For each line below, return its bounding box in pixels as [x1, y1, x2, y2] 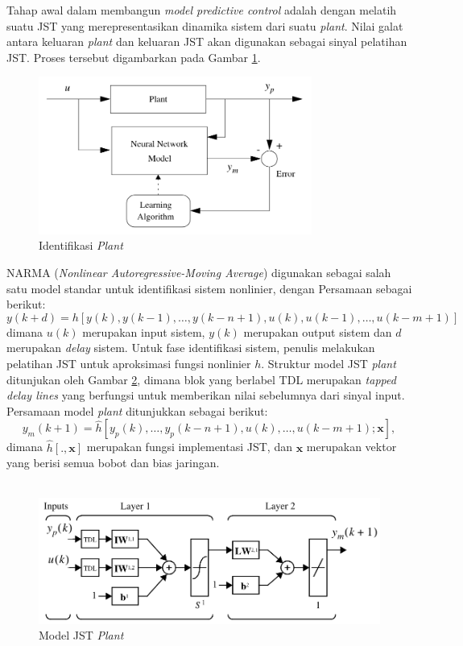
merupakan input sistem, [82, 323, 205, 340]
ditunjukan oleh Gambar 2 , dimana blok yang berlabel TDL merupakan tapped [6, 371, 396, 387]
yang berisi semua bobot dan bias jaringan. [6, 454, 220, 471]
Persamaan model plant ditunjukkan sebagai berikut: [6, 402, 268, 419]
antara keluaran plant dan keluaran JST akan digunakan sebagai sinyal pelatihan [6, 33, 407, 50]
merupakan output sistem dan [243, 323, 392, 340]
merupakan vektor [306, 438, 397, 455]
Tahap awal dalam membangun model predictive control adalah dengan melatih [6, 2, 397, 18]
